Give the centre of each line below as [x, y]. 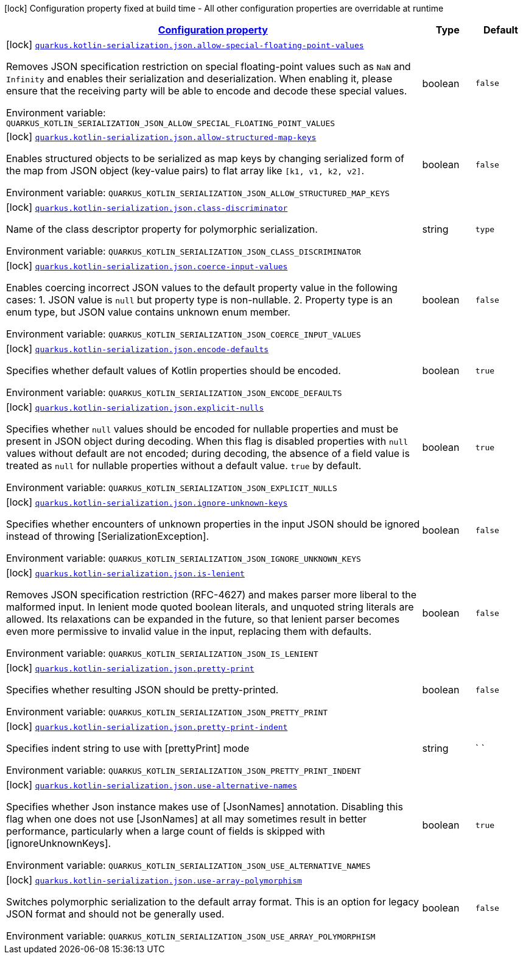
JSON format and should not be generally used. [115, 914]
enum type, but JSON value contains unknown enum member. [148, 312]
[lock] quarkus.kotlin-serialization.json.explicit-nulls [135, 407]
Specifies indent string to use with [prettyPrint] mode [128, 748]
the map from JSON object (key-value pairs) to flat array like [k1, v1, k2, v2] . [185, 171]
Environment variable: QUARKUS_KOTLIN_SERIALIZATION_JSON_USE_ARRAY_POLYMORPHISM [191, 936]
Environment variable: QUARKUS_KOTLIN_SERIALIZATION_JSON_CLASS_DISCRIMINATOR [184, 251]
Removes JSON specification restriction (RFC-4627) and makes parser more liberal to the [212, 595]
